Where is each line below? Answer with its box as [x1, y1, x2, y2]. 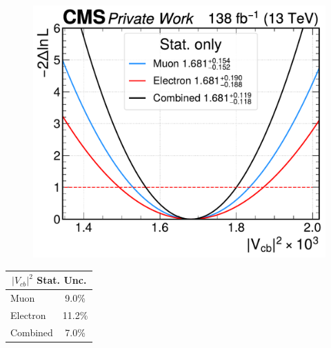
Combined [10, 325, 53, 339]
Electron [10, 307, 46, 322]
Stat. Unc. [37, 273, 87, 287]
